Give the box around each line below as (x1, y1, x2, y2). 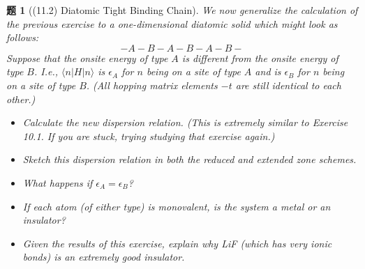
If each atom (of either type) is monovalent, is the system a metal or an (22, 199, 331, 213)
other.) (6, 91, 36, 106)
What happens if (22, 175, 93, 190)
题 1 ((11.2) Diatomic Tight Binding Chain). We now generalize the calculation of (6, 3, 358, 17)
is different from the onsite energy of (181, 50, 338, 65)
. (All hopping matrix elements (86, 77, 218, 92)
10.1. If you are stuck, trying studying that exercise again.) (22, 128, 275, 143)
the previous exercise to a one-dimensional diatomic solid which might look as (6, 16, 338, 31)
